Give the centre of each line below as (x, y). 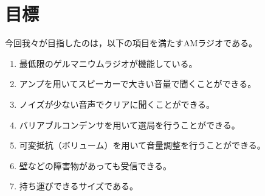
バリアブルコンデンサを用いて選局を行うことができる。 (129, 124)
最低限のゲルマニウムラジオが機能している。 (108, 63)
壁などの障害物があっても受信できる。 (95, 165)
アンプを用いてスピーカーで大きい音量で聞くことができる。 (138, 84)
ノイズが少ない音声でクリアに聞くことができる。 (117, 104)
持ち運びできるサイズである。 (78, 186)
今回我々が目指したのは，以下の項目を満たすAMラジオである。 (131, 43)
